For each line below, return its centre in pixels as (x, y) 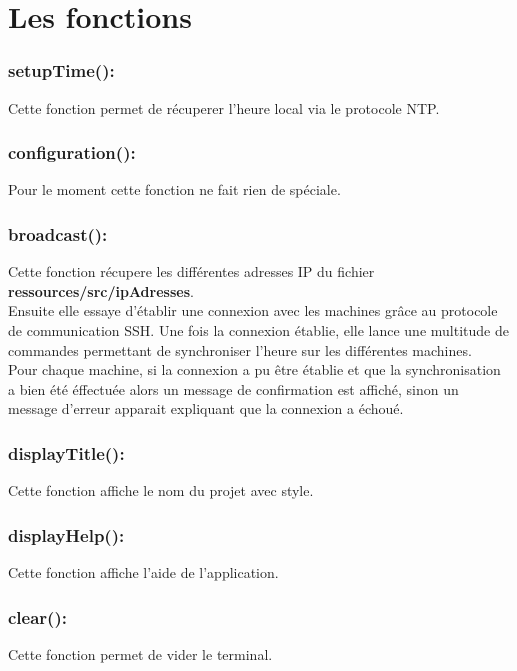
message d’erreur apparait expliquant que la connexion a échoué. (206, 408)
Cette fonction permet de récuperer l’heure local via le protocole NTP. (224, 107)
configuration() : (72, 152)
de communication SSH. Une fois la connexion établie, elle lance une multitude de (258, 330)
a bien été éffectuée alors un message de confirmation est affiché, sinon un (233, 388)
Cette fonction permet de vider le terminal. (140, 653)
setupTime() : (61, 70)
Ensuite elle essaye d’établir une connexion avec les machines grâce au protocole (253, 310)
